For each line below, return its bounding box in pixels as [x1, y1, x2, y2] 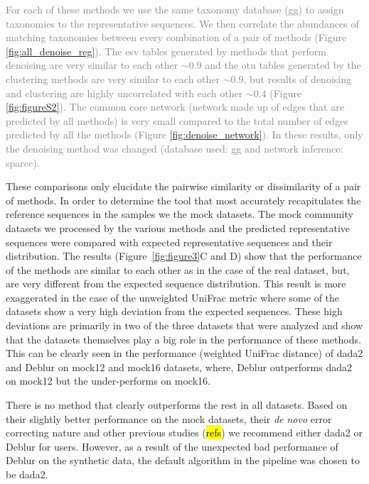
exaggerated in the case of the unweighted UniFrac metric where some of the [6, 290, 340, 304]
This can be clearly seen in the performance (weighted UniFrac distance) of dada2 [6, 346, 363, 361]
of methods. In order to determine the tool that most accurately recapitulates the [6, 192, 361, 207]
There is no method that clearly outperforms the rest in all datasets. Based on [6, 397, 348, 412]
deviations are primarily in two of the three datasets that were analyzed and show [6, 318, 363, 333]
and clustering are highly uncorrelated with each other [6, 85, 243, 100]
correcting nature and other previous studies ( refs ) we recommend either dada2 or [6, 425, 363, 440]
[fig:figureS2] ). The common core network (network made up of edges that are [6, 99, 344, 114]
